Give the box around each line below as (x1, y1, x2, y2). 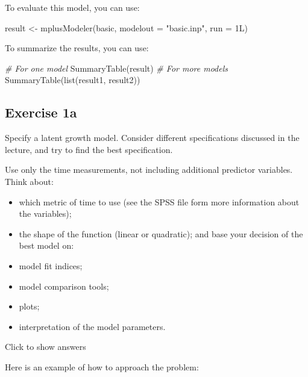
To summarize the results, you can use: (5, 42, 149, 54)
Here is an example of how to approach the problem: (5, 360, 199, 373)
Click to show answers (5, 340, 86, 353)
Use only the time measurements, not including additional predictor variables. (5, 163, 293, 176)
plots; (19, 300, 40, 313)
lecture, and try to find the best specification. (5, 143, 173, 155)
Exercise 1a (5, 103, 77, 122)
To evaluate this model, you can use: (5, 1, 140, 13)
